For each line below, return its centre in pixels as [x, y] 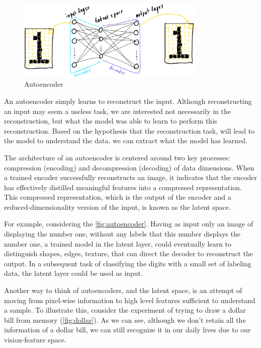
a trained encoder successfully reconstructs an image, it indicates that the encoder [131, 177]
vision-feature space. [35, 339]
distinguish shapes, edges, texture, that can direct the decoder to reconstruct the [128, 253]
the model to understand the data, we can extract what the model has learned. [126, 140]
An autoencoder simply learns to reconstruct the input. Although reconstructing [128, 101]
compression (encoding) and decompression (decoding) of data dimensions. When [129, 167]
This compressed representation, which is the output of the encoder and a [118, 197]
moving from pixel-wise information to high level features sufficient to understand [130, 300]
